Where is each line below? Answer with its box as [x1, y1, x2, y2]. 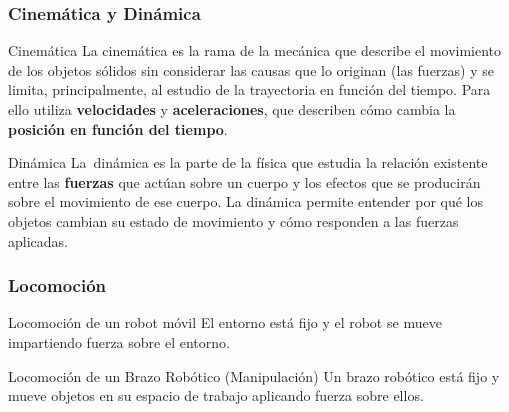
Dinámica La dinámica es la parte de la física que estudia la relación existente [8, 152, 488, 173]
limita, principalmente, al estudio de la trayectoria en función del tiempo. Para [8, 79, 491, 100]
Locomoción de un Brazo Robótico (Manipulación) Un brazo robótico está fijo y [8, 365, 500, 386]
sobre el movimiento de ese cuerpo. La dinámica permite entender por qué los [8, 191, 484, 212]
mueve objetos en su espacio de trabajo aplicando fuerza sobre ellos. [8, 385, 424, 406]
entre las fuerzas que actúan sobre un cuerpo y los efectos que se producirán [8, 171, 481, 192]
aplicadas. [8, 230, 68, 251]
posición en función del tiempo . [8, 118, 228, 139]
